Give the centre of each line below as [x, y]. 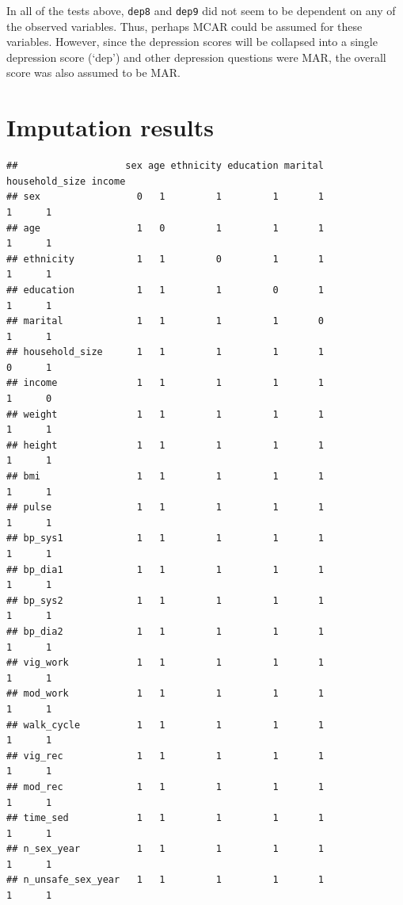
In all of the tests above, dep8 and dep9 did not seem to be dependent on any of [201, 10]
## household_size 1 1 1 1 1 [165, 352]
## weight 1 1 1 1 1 [165, 414]
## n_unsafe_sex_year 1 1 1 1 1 [165, 880]
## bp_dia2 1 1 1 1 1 [165, 631]
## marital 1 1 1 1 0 [165, 321]
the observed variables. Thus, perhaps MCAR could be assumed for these [184, 26]
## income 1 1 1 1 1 [165, 383]
